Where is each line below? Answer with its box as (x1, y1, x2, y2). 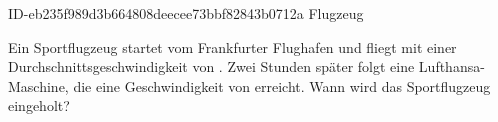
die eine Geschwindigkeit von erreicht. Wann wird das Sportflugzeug (73, 75, 491, 96)
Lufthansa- (418, 56, 485, 77)
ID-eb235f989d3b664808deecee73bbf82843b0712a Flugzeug (8, 3, 364, 23)
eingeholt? (8, 95, 70, 116)
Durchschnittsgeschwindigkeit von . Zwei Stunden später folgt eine (8, 56, 415, 77)
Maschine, (8, 75, 69, 96)
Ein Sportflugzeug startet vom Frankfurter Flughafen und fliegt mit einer (8, 36, 457, 57)
